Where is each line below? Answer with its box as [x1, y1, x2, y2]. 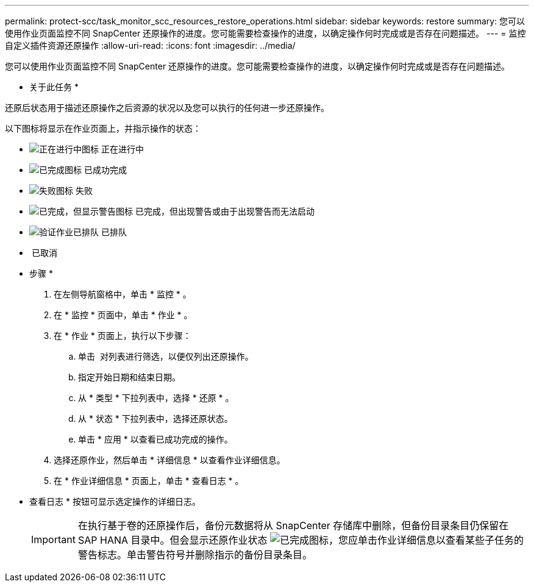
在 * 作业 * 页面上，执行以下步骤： [54, 330, 191, 341]
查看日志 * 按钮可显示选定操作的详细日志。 [29, 496, 201, 507]
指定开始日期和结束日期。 [78, 372, 180, 382]
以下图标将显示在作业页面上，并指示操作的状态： [5, 123, 201, 133]
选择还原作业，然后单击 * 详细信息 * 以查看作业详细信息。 [54, 455, 285, 465]
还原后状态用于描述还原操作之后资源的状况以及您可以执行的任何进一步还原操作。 [5, 102, 329, 113]
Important [31, 533, 76, 546]
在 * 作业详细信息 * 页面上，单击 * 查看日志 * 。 [54, 475, 244, 486]
